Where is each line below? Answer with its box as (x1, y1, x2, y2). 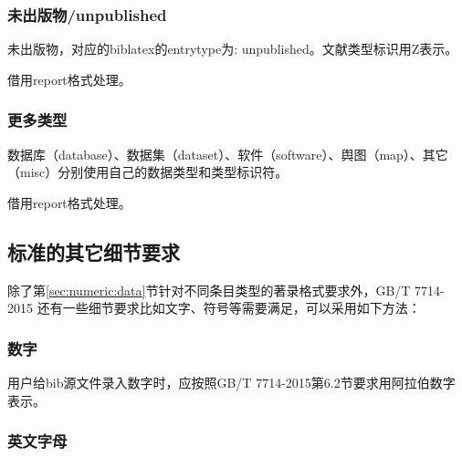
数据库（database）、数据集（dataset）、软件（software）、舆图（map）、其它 (7, 144, 448, 163)
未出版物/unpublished (7, 3, 167, 26)
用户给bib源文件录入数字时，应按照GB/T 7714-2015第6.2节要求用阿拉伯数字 (7, 373, 456, 392)
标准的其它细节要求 (7, 237, 180, 265)
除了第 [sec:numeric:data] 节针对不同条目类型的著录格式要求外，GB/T (7, 280, 411, 299)
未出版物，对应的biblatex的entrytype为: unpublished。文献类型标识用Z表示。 (7, 39, 458, 58)
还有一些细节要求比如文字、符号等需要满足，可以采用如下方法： (37, 298, 421, 317)
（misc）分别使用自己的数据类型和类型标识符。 (7, 162, 289, 182)
